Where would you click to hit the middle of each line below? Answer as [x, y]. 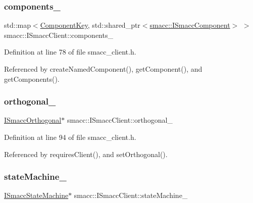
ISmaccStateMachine [36, 195]
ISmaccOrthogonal [33, 120]
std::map [17, 25]
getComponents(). [32, 79]
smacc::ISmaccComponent [190, 25]
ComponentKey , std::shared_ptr [90, 25]
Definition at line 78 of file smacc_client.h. [70, 52]
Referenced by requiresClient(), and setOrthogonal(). [86, 154]
